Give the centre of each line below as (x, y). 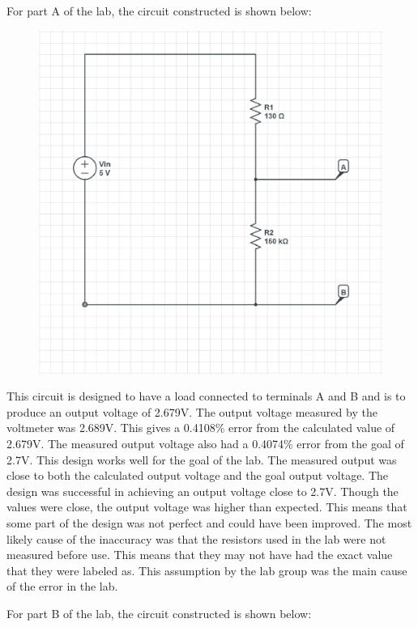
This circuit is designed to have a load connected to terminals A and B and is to (206, 396)
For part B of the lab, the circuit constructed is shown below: (159, 613)
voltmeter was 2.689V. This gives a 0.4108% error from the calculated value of (201, 428)
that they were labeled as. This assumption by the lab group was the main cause (207, 570)
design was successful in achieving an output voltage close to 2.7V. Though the (203, 491)
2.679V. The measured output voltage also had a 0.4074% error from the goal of (205, 443)
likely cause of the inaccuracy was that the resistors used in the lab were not (196, 538)
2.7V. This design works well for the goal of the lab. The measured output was (202, 459)
